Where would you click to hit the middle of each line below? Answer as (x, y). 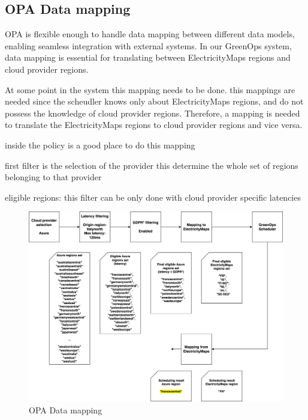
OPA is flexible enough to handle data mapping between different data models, (150, 34)
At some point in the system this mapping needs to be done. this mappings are (150, 89)
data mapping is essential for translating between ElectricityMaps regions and (148, 57)
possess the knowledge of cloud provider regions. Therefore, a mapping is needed (153, 113)
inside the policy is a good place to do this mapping (100, 145)
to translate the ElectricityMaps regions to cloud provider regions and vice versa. (154, 125)
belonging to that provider (53, 177)
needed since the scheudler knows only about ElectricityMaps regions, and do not (154, 101)
